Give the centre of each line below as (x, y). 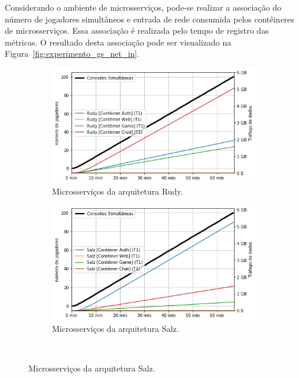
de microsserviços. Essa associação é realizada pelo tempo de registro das (137, 30)
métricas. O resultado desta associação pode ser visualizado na (118, 42)
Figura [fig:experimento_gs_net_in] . (72, 54)
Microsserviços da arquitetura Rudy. (118, 191)
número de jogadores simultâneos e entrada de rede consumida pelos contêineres (149, 19)
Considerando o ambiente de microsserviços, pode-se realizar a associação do (143, 7)
